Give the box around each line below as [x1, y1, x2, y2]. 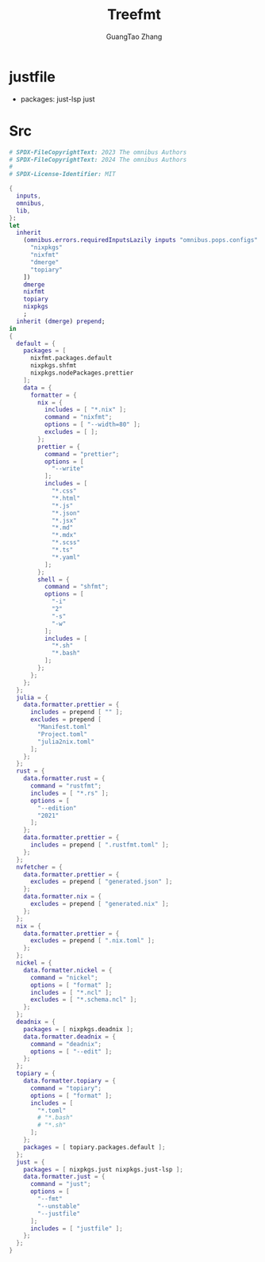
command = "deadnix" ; [29, 1040, 102, 1048]
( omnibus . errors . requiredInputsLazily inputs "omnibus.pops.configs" [23, 236, 259, 244]
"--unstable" [37, 1202, 81, 1210]
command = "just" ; [29, 1180, 91, 1188]
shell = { [37, 575, 70, 584]
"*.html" [51, 494, 81, 502]
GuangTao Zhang [106, 32, 163, 41]
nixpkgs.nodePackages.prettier [29, 369, 134, 377]
